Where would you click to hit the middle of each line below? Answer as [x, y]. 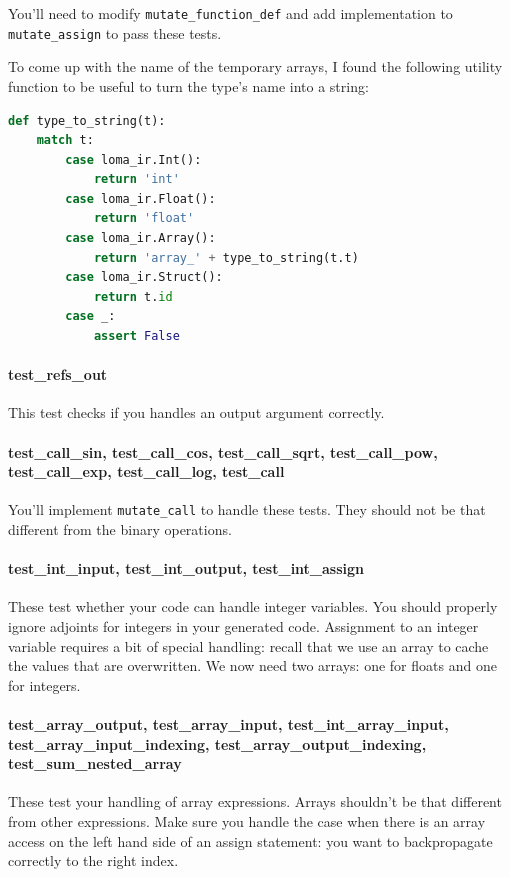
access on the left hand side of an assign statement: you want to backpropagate [250, 840]
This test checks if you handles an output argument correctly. [196, 412]
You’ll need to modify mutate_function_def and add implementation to [230, 13]
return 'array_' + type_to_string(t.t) [226, 257]
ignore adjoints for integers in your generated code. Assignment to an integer [243, 626]
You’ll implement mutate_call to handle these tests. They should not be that [247, 509]
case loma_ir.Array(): [140, 238]
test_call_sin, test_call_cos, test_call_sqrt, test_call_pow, [223, 451]
